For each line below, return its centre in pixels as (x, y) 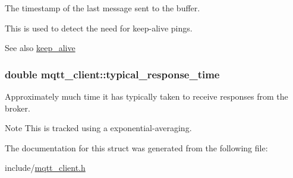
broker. (18, 108)
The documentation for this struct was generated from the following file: (136, 147)
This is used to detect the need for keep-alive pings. (99, 28)
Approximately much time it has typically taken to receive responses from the (146, 96)
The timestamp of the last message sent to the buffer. (103, 8)
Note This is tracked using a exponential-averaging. (98, 128)
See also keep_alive (40, 48)
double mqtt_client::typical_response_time (112, 74)
